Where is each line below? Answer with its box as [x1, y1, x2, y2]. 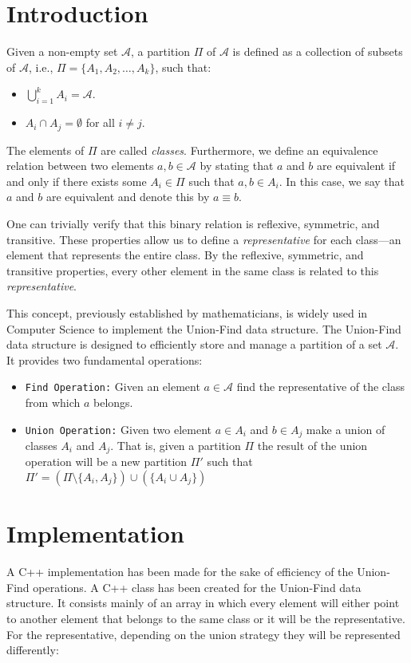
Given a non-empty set [6, 43, 118, 60]
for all [85, 114, 115, 131]
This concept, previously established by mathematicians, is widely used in [6, 304, 368, 321]
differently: [6, 641, 59, 658]
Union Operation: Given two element [25, 420, 212, 437]
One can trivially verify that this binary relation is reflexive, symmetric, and [6, 215, 380, 231]
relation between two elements [6, 157, 154, 174]
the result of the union [257, 436, 368, 453]
